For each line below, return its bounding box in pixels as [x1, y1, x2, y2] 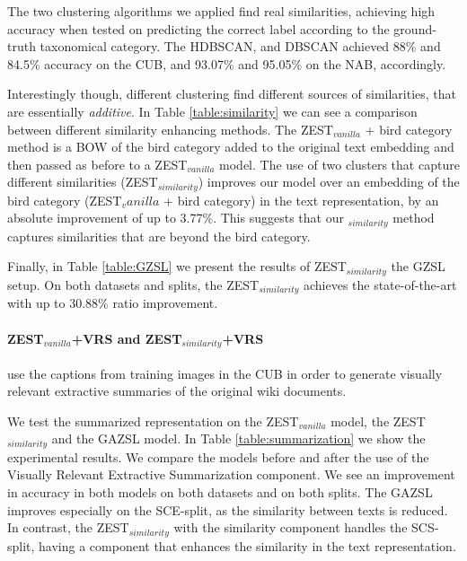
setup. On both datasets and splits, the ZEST [7, 275, 260, 294]
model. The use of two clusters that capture [219, 154, 460, 173]
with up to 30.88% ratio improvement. [7, 294, 218, 312]
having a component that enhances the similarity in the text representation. [39, 536, 456, 555]
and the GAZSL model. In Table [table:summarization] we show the [51, 429, 426, 448]
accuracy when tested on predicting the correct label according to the [7, 19, 390, 38]
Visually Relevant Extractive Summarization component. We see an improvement [7, 465, 455, 484]
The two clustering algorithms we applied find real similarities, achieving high [7, 2, 436, 20]
